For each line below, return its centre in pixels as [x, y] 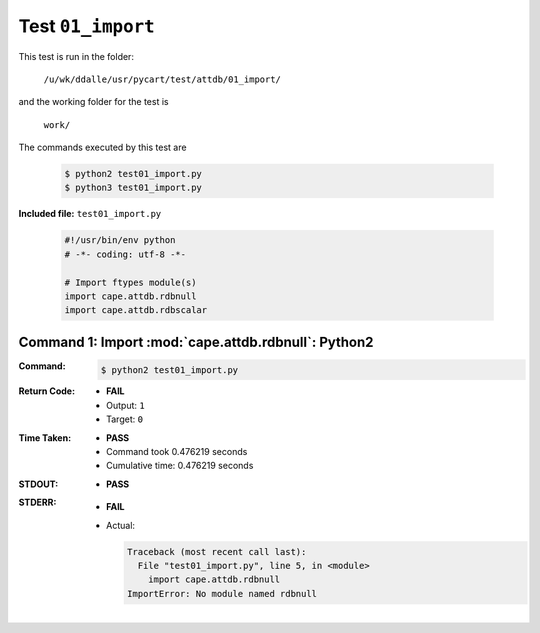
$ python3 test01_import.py [133, 188]
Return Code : [46, 391]
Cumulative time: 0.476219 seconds [180, 466]
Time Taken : [45, 437]
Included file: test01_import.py [90, 214]
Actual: [120, 525]
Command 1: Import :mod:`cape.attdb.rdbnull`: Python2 [196, 341]
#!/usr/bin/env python [120, 240]
